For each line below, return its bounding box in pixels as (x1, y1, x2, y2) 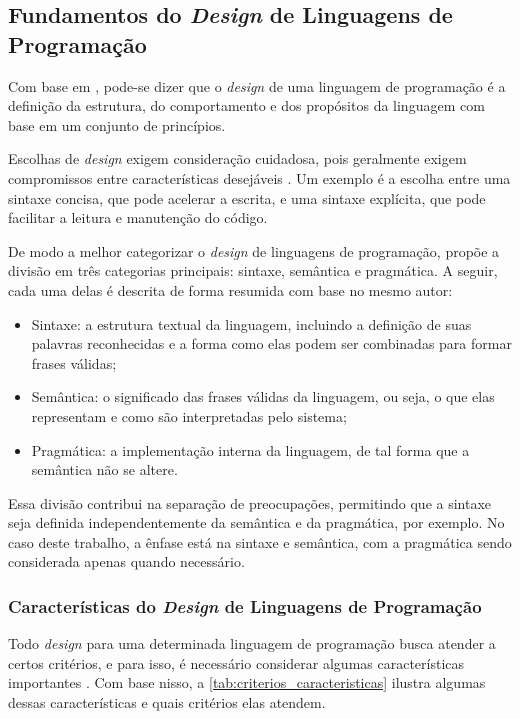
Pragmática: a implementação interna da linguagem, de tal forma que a (31, 439, 470, 460)
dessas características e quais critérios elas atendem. (8, 692, 326, 713)
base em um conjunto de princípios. (8, 114, 226, 135)
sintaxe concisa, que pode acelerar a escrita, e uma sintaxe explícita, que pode (8, 187, 486, 208)
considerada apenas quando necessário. (8, 551, 245, 572)
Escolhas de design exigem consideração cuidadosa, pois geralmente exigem (8, 148, 467, 169)
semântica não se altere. (31, 459, 178, 480)
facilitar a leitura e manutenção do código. (8, 207, 268, 228)
